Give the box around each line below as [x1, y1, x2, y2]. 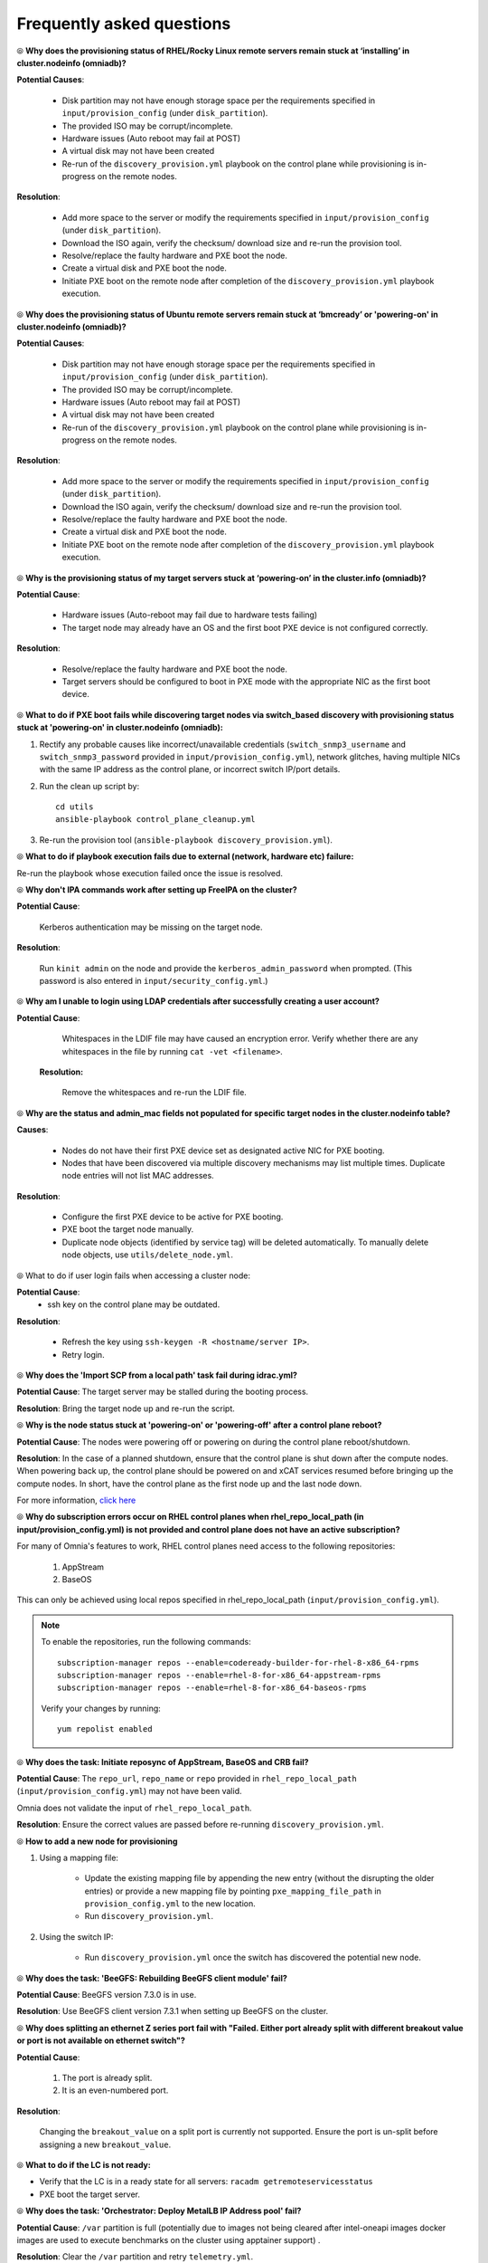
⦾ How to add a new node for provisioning [16, 1836, 178, 1847]
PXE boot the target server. [39, 2189, 140, 2200]
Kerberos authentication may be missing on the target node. [39, 921, 263, 932]
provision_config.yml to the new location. [84, 1898, 257, 1909]
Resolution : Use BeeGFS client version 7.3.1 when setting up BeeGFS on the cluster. [16, 2006, 329, 2017]
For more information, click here [16, 1494, 136, 1506]
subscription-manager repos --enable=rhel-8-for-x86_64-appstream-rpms [57, 1670, 381, 1680]
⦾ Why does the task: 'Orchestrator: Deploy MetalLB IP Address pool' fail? [16, 2205, 302, 2217]
